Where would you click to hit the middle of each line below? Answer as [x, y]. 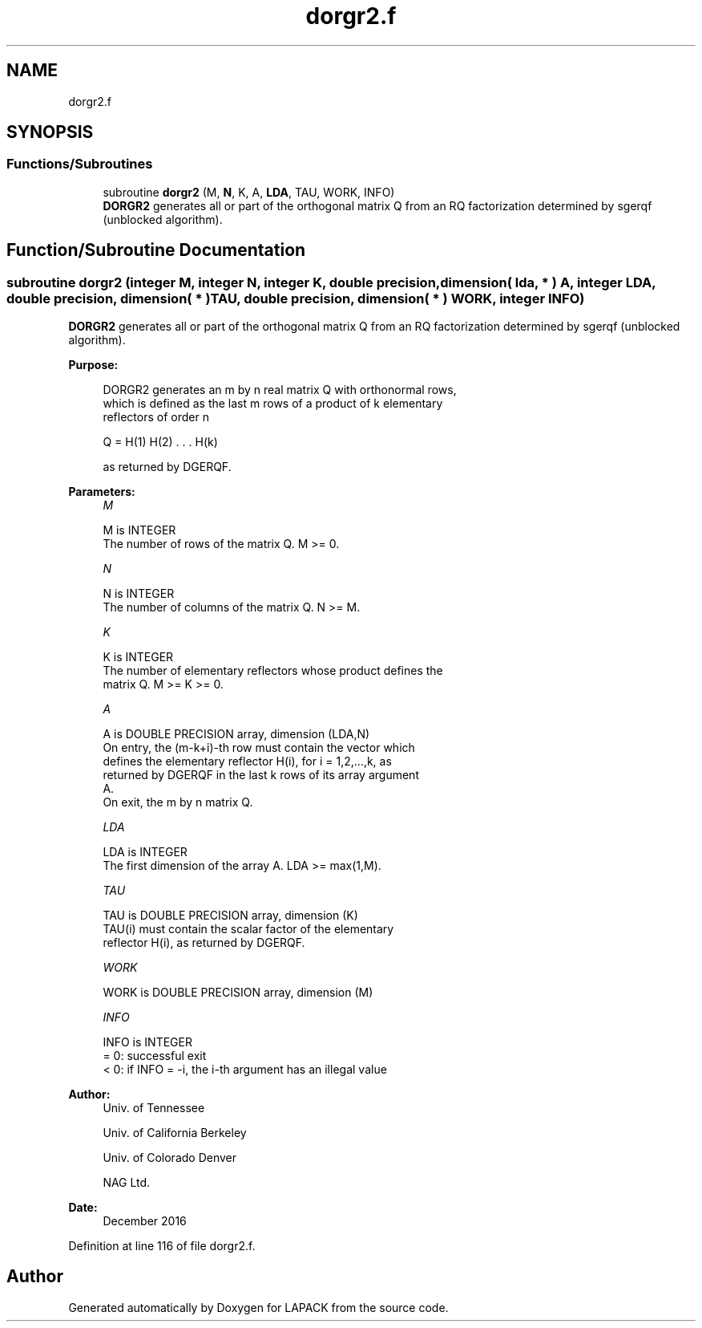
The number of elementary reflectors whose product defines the [273, 671]
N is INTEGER [139, 594]
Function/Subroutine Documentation [156, 250]
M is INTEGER [139, 530]
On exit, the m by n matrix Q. [178, 802]
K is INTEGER [138, 657]
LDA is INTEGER [145, 852]
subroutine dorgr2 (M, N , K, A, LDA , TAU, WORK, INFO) [249, 192]
